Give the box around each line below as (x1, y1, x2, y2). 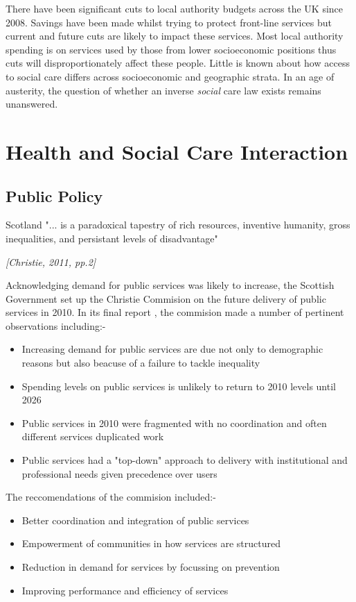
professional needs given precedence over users (21, 466, 217, 480)
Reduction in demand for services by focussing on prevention (21, 560, 280, 574)
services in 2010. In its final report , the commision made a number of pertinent (6, 305, 344, 319)
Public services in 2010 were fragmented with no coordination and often (21, 415, 327, 430)
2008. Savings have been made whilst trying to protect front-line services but (6, 15, 332, 29)
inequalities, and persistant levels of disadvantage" (6, 231, 218, 245)
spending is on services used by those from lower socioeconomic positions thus (6, 42, 337, 56)
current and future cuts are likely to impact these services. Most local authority (6, 28, 344, 43)
